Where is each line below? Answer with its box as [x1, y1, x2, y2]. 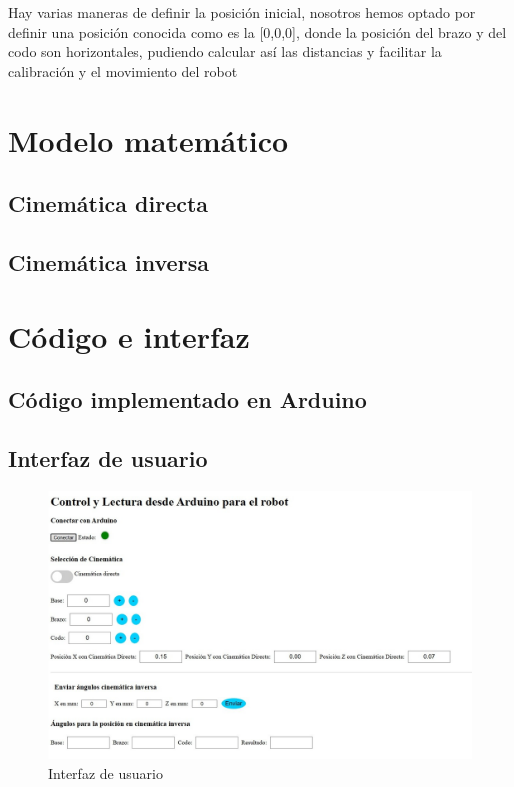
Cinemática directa [8, 188, 209, 219]
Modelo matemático [8, 119, 289, 160]
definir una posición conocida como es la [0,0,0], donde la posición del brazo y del [8, 21, 507, 42]
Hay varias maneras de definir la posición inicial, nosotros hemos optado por [8, 2, 476, 22]
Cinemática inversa [8, 246, 209, 277]
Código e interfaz [8, 315, 250, 356]
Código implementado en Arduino [8, 384, 367, 415]
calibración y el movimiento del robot [8, 60, 238, 81]
